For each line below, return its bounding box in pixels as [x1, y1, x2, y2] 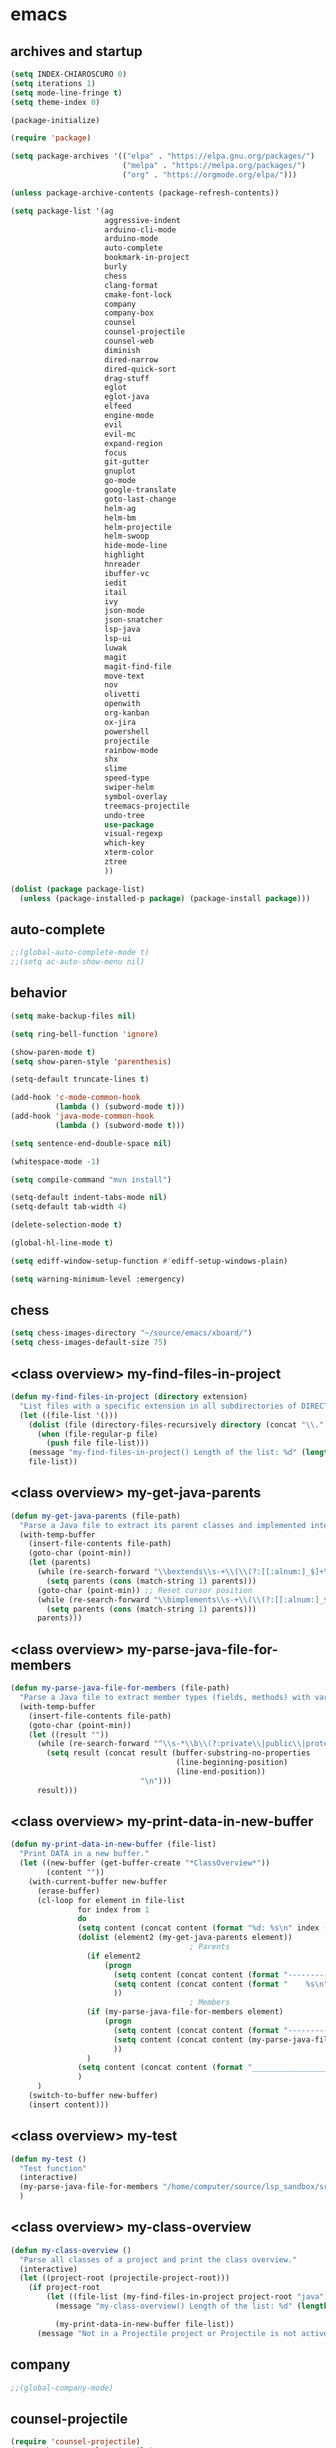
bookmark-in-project [104, 253, 190, 263]
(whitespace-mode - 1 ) [10, 1156, 101, 1167]
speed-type [104, 773, 150, 783]
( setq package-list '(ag [10, 206, 114, 216]
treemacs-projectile [104, 801, 190, 811]
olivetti [104, 689, 141, 700]
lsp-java [104, 624, 141, 635]
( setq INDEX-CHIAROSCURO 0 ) [10, 69, 128, 79]
